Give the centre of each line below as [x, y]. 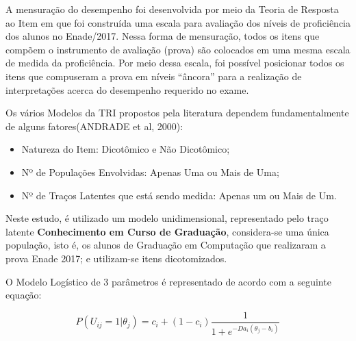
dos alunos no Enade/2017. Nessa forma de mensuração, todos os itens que [163, 36]
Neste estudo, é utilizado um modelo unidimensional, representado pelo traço [167, 218]
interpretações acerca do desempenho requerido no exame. [127, 89]
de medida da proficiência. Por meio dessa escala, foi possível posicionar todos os [175, 63]
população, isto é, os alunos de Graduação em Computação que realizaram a [166, 245]
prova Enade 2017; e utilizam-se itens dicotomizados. [116, 258]
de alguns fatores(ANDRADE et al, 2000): [94, 126]
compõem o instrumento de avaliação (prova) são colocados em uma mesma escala [178, 49]
